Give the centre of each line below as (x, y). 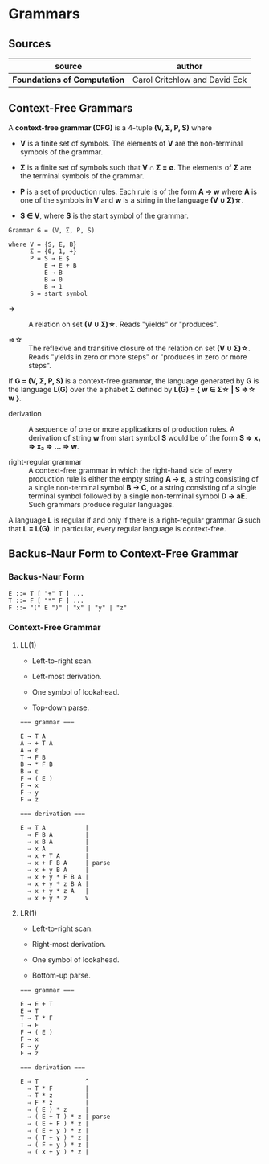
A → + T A (37, 743)
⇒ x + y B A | (58, 870)
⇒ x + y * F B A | (58, 877)
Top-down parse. (61, 707)
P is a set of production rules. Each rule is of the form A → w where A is (138, 191)
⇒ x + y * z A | (58, 891)
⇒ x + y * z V (58, 898)
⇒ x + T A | (58, 856)
